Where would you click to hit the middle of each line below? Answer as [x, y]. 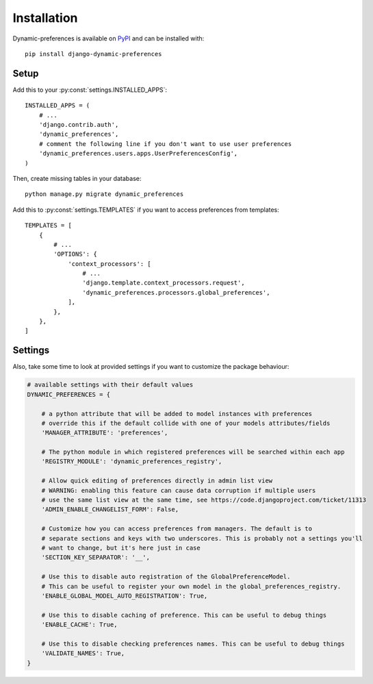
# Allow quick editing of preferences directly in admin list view [157, 481]
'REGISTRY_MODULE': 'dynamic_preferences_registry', [132, 462]
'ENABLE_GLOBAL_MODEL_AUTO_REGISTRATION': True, [125, 596]
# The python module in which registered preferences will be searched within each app [193, 452]
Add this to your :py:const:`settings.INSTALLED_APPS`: [90, 90]
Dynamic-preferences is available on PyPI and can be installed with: [108, 38]
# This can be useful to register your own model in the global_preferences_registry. [191, 586]
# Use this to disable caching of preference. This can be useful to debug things [184, 615]
